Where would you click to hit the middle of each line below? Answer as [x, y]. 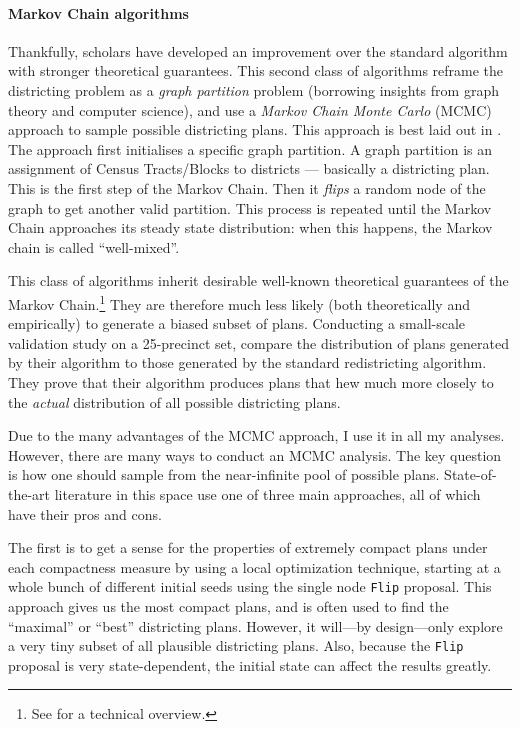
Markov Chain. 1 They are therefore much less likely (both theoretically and [239, 302]
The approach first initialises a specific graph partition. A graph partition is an [250, 148]
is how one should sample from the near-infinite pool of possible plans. [224, 474]
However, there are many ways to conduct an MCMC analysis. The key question [255, 454]
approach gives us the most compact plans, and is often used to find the [228, 605]
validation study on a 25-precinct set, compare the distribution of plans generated [258, 342]
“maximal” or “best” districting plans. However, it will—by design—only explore [255, 625]
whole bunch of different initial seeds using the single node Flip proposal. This [250, 586]
